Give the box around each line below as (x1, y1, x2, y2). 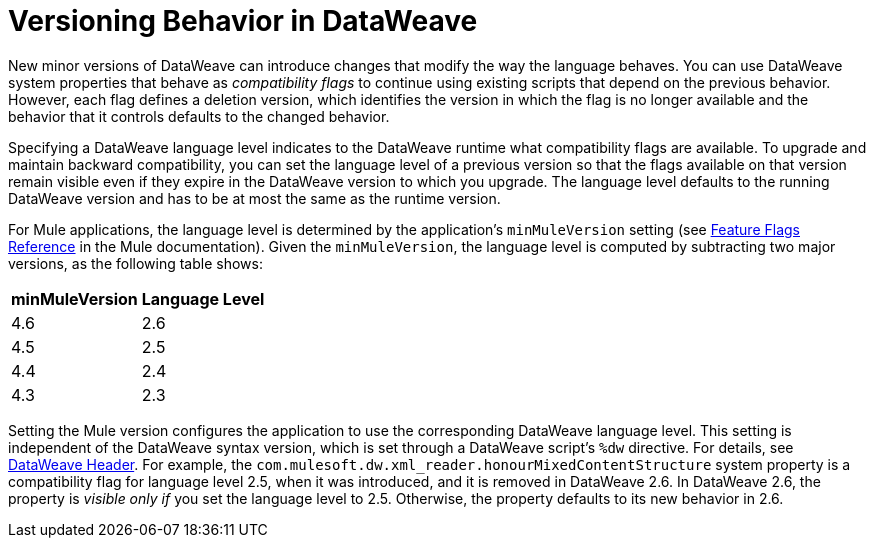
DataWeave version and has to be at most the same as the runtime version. (8, 189, 501, 207)
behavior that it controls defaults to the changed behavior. (8, 107, 390, 125)
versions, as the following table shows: (8, 254, 263, 272)
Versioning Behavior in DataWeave (8, 4, 478, 38)
